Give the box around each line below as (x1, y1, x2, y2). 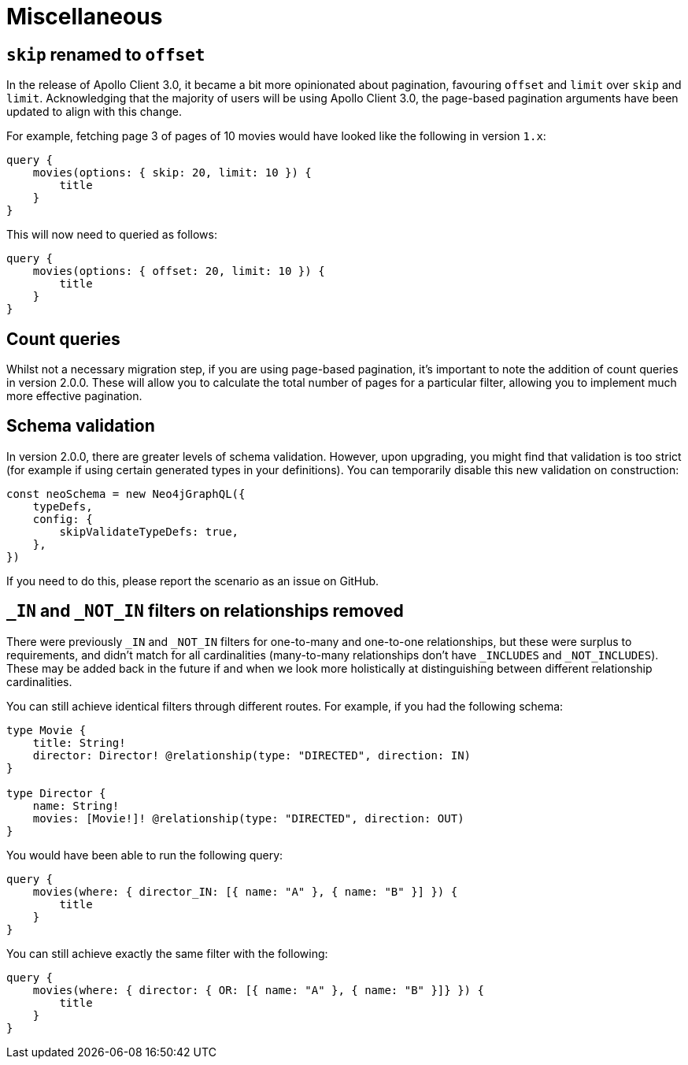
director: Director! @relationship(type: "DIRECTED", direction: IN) (32, 748, 472, 762)
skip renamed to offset (6, 44, 205, 65)
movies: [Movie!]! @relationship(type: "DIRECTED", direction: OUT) (32, 811, 464, 825)
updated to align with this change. (6, 105, 183, 119)
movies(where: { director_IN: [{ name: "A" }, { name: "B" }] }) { (32, 885, 458, 898)
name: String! (32, 799, 120, 812)
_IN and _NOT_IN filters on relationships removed (6, 601, 404, 622)
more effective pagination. (6, 389, 142, 403)
